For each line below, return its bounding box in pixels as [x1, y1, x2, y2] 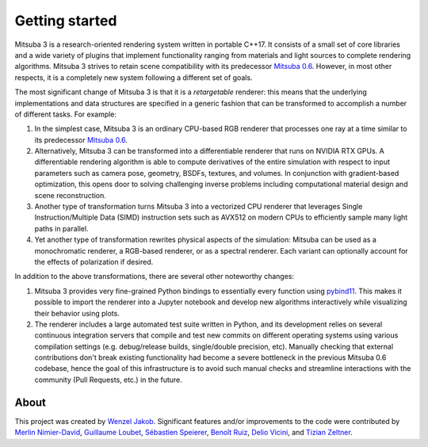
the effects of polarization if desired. [34, 257, 154, 266]
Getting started [14, 12, 117, 29]
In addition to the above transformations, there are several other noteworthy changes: [14, 272, 295, 281]
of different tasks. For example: [14, 109, 117, 119]
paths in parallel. [34, 223, 89, 233]
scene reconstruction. [34, 190, 106, 200]
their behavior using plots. [34, 308, 120, 318]
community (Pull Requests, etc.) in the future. [34, 375, 182, 384]
